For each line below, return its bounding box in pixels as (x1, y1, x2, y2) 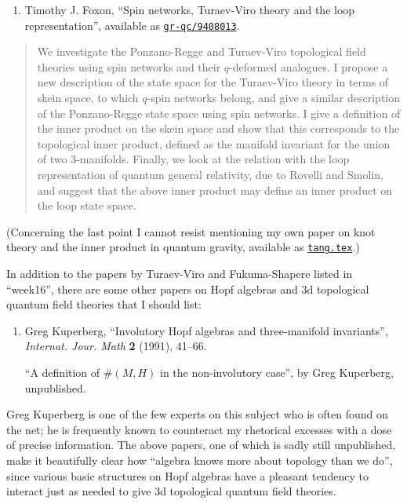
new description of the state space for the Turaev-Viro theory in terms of (37, 74, 389, 90)
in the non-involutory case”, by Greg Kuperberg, (160, 364, 394, 380)
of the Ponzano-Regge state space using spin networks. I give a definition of (37, 104, 401, 121)
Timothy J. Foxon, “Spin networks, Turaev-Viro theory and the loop (24, 2, 355, 17)
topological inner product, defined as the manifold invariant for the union (37, 135, 391, 152)
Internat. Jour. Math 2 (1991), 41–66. (24, 338, 207, 354)
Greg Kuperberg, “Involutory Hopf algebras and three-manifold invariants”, (24, 322, 388, 338)
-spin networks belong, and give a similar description (147, 89, 401, 106)
